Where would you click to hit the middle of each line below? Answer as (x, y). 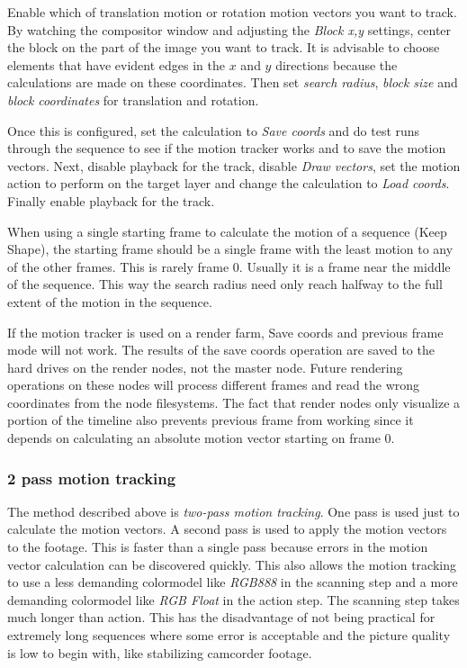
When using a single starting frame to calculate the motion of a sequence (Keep (227, 231)
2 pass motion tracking (92, 478)
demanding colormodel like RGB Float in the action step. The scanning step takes (233, 599)
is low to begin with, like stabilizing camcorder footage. (160, 652)
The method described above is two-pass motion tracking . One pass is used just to (233, 511)
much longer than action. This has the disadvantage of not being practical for (221, 617)
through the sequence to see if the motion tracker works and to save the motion (227, 148)
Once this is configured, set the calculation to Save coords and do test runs (214, 130)
